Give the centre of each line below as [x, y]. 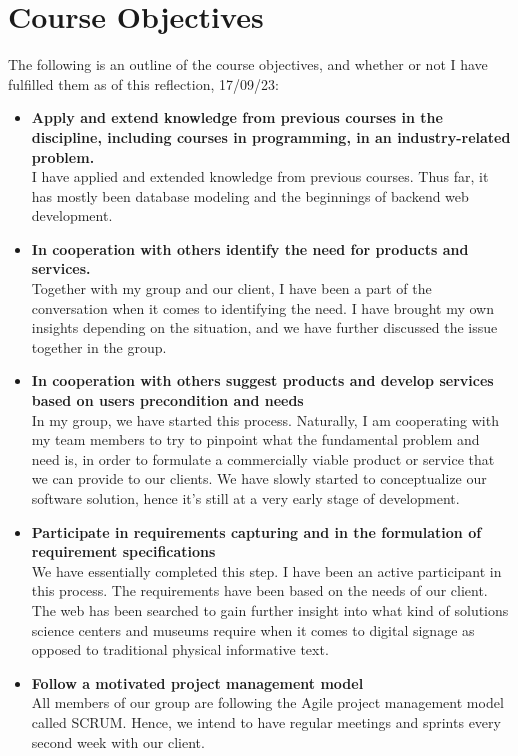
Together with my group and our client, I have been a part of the [231, 288]
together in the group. [99, 346]
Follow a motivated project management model [197, 682]
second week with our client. [118, 741]
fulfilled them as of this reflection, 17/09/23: [143, 83]
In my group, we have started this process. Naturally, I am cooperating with [265, 419]
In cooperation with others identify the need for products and [250, 248]
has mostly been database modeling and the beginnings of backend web [250, 195]
